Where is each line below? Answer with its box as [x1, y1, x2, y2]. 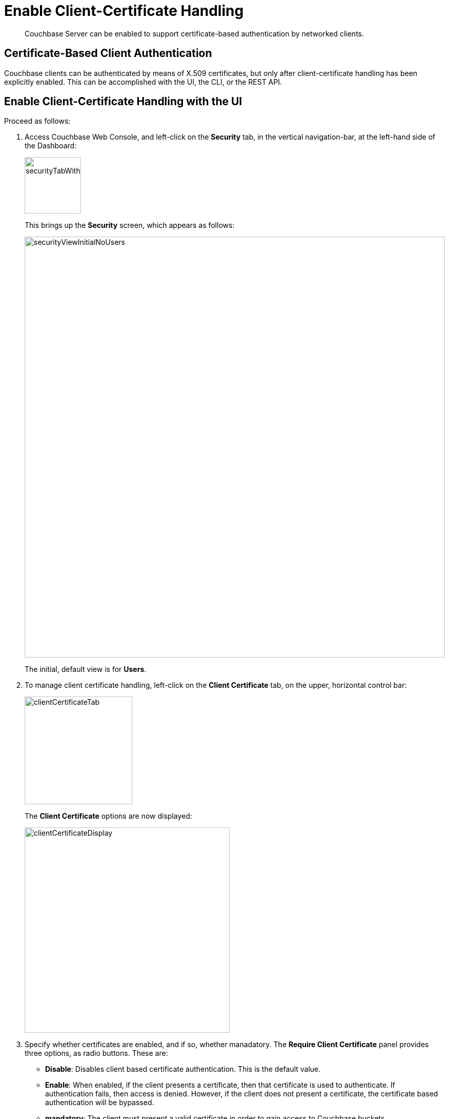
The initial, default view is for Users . [25, 665, 147, 674]
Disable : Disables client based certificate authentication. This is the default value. [45, 1065, 321, 1074]
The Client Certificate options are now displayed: [25, 812, 192, 821]
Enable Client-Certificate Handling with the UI [4, 95, 242, 108]
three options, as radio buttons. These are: [25, 1049, 168, 1058]
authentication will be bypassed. [45, 1098, 154, 1107]
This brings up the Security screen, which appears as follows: [25, 221, 235, 230]
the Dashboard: [25, 141, 77, 150]
